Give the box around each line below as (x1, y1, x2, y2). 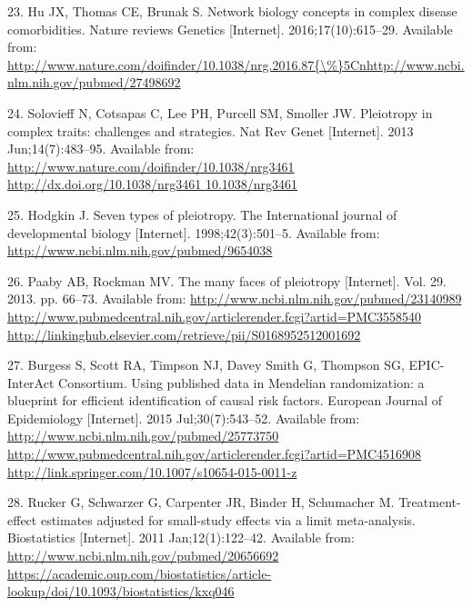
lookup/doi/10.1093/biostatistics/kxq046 (7, 582, 235, 601)
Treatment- (398, 493, 461, 512)
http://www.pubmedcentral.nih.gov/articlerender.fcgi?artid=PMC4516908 (7, 444, 422, 463)
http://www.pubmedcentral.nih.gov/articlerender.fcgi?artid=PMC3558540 (7, 306, 422, 325)
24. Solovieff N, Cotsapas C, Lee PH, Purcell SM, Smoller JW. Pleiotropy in (7, 103, 433, 122)
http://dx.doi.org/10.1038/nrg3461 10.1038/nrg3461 (7, 174, 298, 194)
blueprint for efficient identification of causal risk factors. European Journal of (7, 391, 443, 410)
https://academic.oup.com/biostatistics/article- (7, 563, 272, 582)
